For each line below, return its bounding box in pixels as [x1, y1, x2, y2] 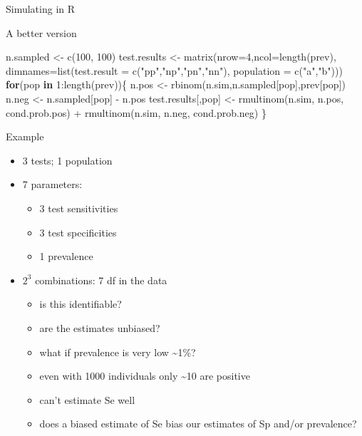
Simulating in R [6, 1, 76, 16]
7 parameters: [22, 177, 83, 192]
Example [6, 129, 44, 144]
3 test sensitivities [39, 200, 118, 215]
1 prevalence [39, 249, 93, 264]
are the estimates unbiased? [39, 320, 160, 335]
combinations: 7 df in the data [35, 272, 167, 287]
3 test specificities [39, 224, 117, 239]
